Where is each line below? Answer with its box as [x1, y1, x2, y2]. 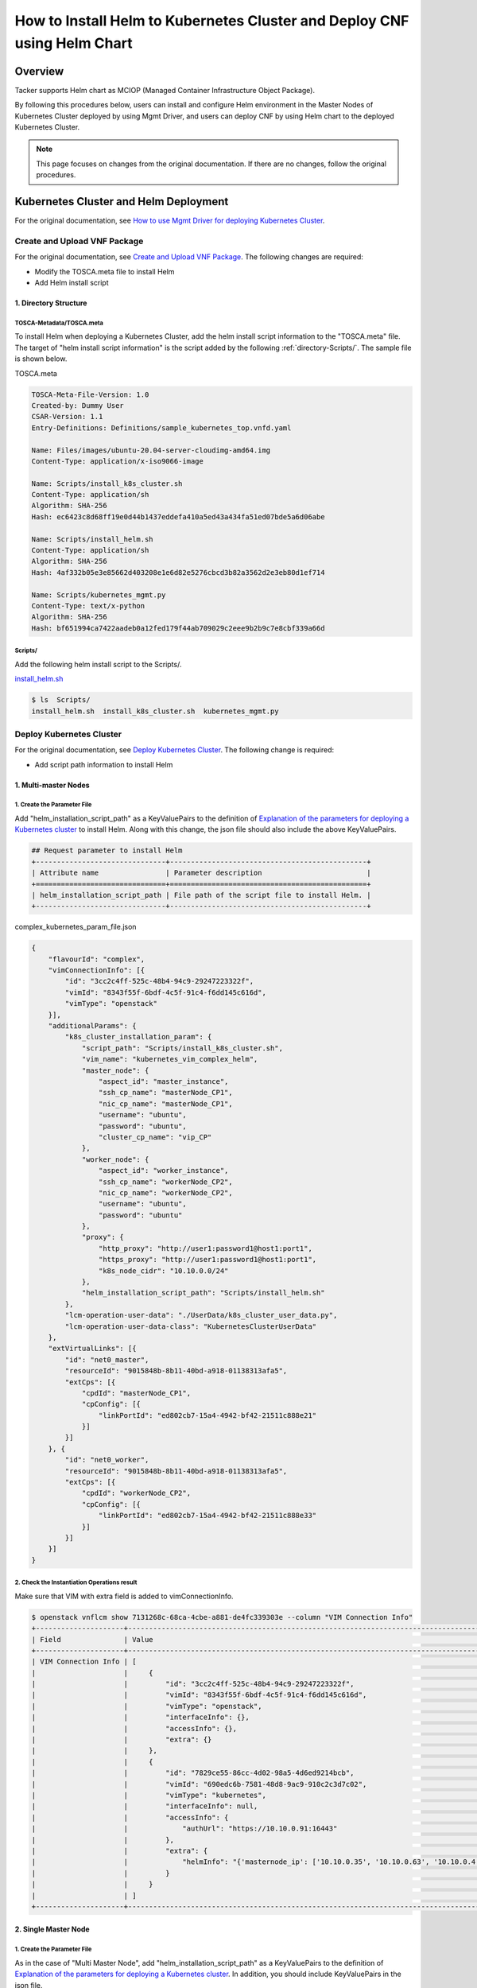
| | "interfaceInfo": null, [31, 1802, 258, 1811]
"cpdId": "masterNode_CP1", [81, 1388, 191, 1397]
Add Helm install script [34, 278, 109, 288]
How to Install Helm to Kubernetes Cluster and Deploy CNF [14, 12, 409, 29]
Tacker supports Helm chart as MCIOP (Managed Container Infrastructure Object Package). [14, 85, 316, 95]
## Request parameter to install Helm [31, 846, 183, 855]
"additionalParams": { [48, 1022, 137, 1031]
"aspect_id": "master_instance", [98, 1077, 229, 1085]
